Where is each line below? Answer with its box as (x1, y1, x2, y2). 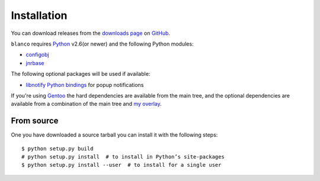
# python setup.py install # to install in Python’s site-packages (21, 153, 225, 160)
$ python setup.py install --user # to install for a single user (21, 161, 222, 169)
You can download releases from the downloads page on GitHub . (11, 30, 171, 37)
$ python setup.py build (21, 145, 94, 152)
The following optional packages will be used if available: (11, 70, 151, 77)
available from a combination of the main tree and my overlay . (11, 101, 162, 108)
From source (11, 116, 59, 126)
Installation (11, 9, 68, 22)
